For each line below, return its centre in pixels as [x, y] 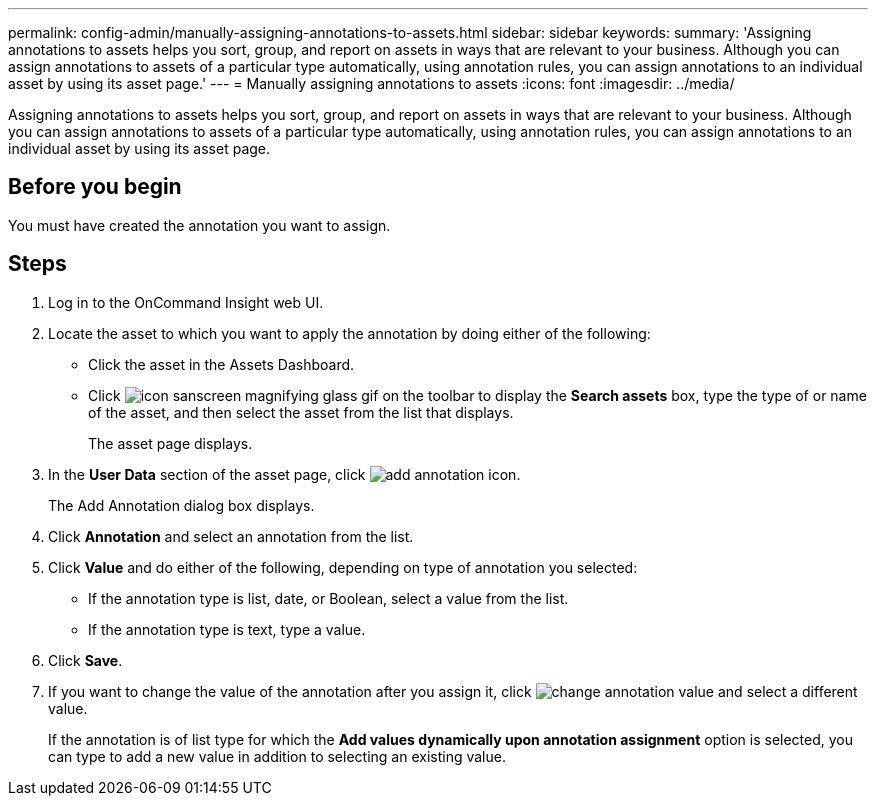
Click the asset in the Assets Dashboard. [221, 364]
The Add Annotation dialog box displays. [181, 505]
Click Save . [85, 660]
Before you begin [95, 187]
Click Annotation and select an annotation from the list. [231, 536]
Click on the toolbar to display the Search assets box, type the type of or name [477, 395]
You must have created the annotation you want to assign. [199, 225]
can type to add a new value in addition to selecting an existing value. [277, 756]
